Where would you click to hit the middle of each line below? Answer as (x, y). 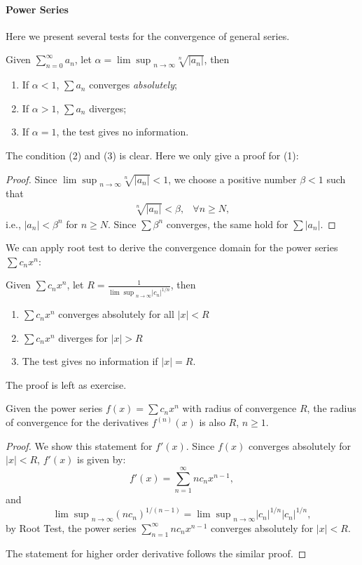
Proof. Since (32, 179)
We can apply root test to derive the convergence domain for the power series (172, 247)
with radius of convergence (239, 408)
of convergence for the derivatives (77, 422)
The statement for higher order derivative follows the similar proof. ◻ (156, 553)
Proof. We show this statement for (79, 445)
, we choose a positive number (232, 179)
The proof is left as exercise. (66, 384)
